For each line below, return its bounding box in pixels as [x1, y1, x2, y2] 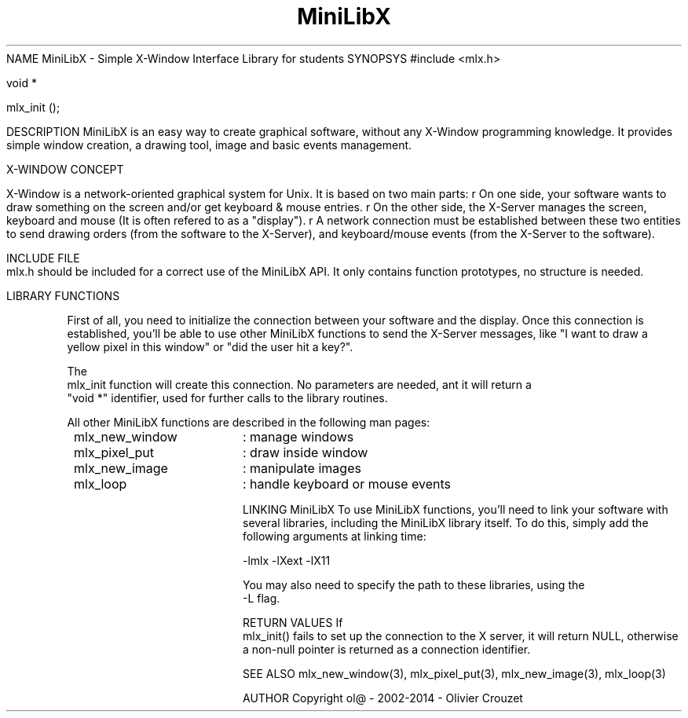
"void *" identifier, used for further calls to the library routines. [67, 390, 388, 405]
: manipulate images [242, 460, 361, 476]
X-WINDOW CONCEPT [6, 162, 124, 176]
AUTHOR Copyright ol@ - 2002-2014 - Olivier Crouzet [243, 691, 523, 705]
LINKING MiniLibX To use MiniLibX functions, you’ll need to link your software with [243, 502, 668, 516]
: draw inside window [242, 444, 368, 460]
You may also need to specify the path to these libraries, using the [243, 577, 585, 592]
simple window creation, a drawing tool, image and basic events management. [6, 137, 412, 152]
